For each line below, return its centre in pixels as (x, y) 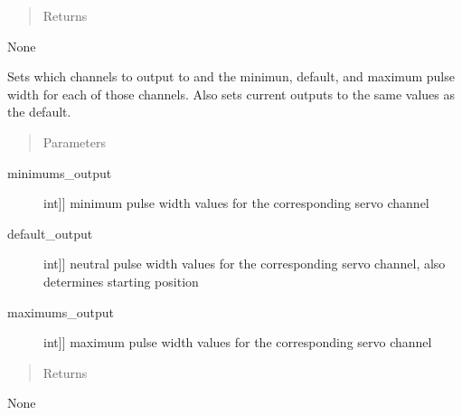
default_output (50, 233)
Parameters (74, 141)
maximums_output (61, 311)
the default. (39, 112)
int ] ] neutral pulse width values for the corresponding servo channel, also (245, 264)
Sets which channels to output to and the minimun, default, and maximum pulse (231, 76)
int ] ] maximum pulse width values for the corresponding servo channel (238, 342)
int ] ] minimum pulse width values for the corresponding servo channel (236, 203)
